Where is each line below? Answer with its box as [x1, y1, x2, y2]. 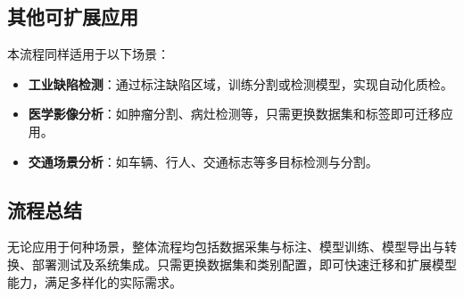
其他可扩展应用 [7, 3, 138, 30]
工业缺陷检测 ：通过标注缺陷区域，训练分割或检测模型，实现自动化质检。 [28, 74, 453, 93]
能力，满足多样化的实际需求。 [7, 272, 182, 291]
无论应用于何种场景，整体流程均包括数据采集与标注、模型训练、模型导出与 [7, 237, 444, 256]
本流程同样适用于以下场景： [7, 45, 170, 63]
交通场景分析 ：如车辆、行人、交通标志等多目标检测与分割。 [28, 152, 378, 170]
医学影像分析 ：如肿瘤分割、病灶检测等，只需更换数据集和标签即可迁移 [28, 104, 441, 123]
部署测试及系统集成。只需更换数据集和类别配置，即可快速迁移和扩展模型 [31, 254, 457, 273]
